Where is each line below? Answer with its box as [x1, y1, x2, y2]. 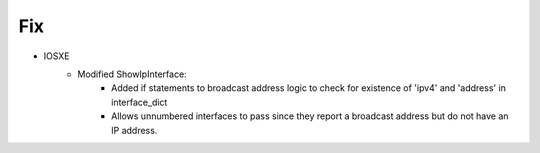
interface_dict [111, 96, 168, 108]
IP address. [111, 124, 158, 136]
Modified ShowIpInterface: [77, 68, 187, 80]
